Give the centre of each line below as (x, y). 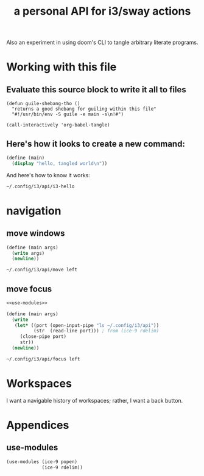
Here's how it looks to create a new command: (96, 144)
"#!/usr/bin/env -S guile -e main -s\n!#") (68, 114)
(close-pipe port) (43, 337)
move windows (36, 233)
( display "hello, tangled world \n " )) (60, 163)
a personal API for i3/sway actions (102, 11)
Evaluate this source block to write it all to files (97, 90)
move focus (29, 289)
